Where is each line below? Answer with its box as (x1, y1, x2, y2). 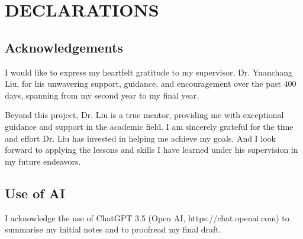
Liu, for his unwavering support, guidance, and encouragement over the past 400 (5, 77, 296, 90)
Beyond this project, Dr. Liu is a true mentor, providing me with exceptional (5, 109, 284, 121)
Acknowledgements (5, 38, 123, 56)
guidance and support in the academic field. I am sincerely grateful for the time (5, 120, 294, 132)
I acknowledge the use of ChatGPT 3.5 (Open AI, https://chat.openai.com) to (5, 211, 289, 224)
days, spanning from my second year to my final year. (5, 89, 199, 101)
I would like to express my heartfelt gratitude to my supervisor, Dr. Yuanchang (5, 66, 293, 78)
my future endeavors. (5, 155, 81, 167)
